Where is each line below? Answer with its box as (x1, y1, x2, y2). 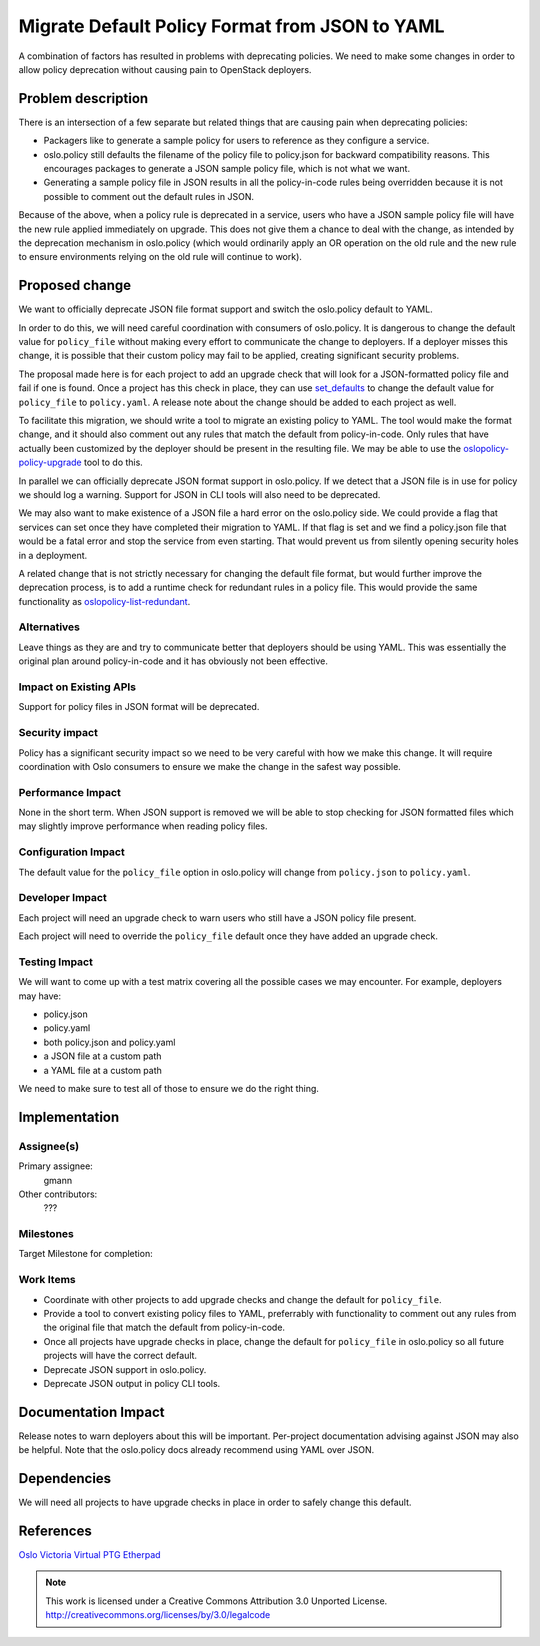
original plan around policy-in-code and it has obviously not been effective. (18, 655, 329, 667)
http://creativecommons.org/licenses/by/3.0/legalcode (45, 1609, 271, 1621)
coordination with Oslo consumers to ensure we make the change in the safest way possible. (18, 760, 402, 772)
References (18, 1522, 92, 1539)
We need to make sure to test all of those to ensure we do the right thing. (18, 1082, 320, 1094)
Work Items (18, 1273, 76, 1287)
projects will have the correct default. (43, 1350, 198, 1362)
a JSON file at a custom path (43, 1050, 162, 1062)
